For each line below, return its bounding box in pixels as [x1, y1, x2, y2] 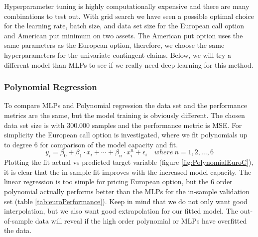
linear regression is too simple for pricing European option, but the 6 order [4, 176, 233, 187]
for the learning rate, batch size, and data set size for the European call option [4, 20, 245, 31]
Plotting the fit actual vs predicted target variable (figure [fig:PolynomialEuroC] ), [4, 157, 254, 167]
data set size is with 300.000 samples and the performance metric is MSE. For [4, 119, 242, 130]
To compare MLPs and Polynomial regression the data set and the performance [4, 100, 247, 111]
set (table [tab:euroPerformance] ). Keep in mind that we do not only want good [4, 196, 248, 206]
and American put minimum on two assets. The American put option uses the [4, 30, 243, 40]
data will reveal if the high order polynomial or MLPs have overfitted [35, 215, 247, 226]
